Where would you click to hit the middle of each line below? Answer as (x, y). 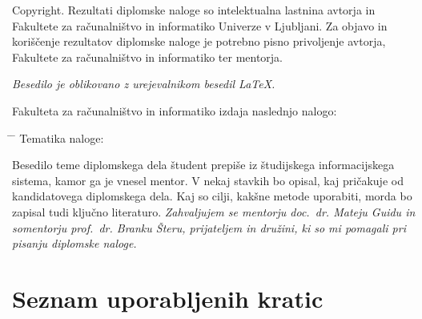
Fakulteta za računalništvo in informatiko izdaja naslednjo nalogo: (175, 110)
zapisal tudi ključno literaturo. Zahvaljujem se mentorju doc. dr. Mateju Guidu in (214, 211)
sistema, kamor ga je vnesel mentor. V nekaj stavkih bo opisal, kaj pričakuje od (208, 180)
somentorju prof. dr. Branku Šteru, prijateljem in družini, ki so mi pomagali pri (209, 227)
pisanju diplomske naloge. (74, 243)
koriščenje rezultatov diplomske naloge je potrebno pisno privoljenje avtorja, (199, 41)
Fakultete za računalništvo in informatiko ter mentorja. (148, 57)
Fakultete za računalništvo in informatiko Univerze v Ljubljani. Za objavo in (200, 25)
